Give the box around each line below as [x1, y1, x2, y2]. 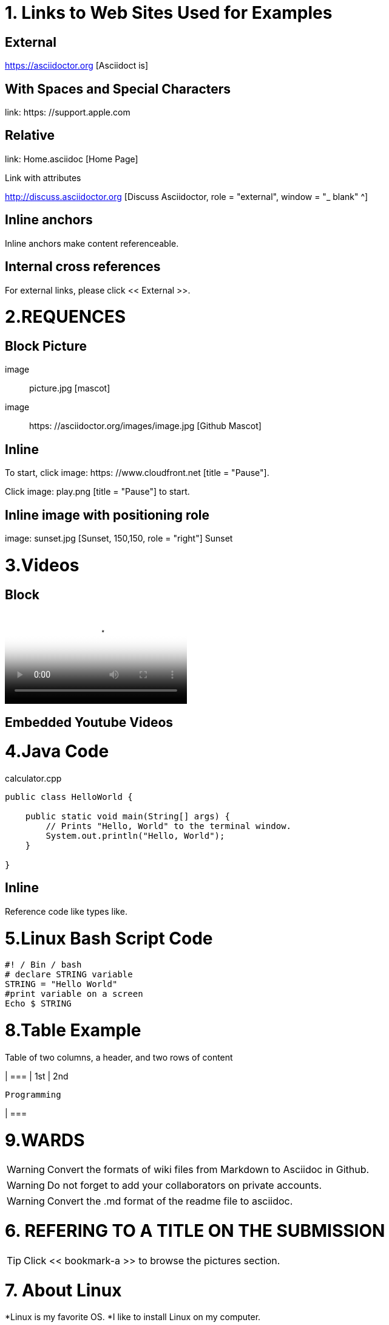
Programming [5, 1089, 61, 1100]
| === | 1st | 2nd [5, 1070, 69, 1081]
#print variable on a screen [5, 989, 143, 999]
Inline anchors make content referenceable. [5, 238, 179, 249]
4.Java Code [5, 741, 109, 762]
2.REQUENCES [5, 306, 126, 328]
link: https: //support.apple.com [5, 107, 130, 118]
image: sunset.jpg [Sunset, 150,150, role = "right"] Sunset [5, 533, 233, 544]
